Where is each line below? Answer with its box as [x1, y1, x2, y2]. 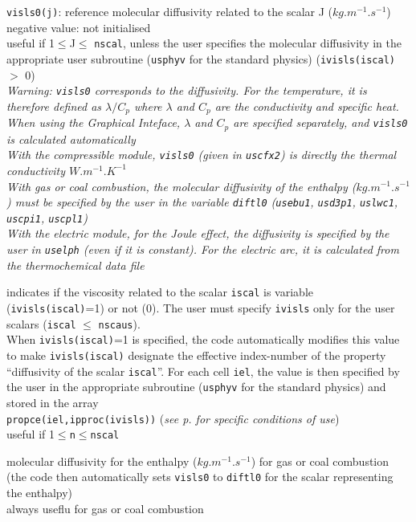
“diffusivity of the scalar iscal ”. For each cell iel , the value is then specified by [6, 362, 400, 379]
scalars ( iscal [6, 315, 76, 332]
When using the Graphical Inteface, [6, 114, 181, 131]
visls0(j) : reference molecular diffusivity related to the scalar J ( [6, 3, 333, 19]
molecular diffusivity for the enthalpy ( [6, 452, 198, 469]
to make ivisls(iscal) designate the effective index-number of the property [6, 346, 386, 363]
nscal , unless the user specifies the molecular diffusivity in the [94, 35, 402, 51]
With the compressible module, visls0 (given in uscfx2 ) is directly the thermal [6, 146, 397, 163]
